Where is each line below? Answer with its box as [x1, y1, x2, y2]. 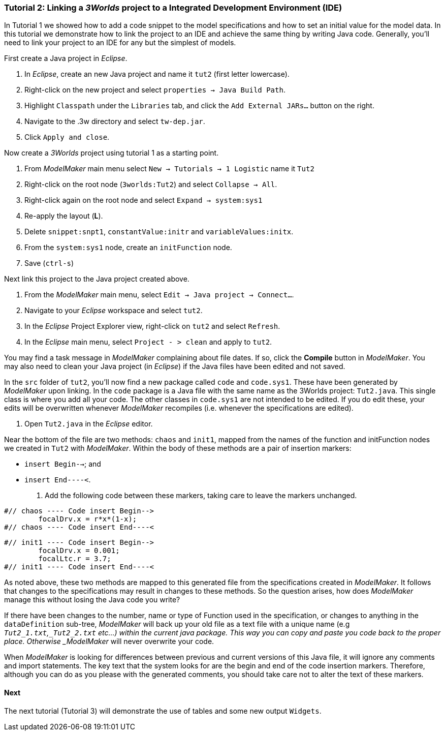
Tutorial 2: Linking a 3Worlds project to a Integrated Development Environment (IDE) [4, 3, 342, 13]
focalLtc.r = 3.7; [38, 555, 111, 563]
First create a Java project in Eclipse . [4, 54, 128, 63]
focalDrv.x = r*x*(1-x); [38, 515, 137, 524]
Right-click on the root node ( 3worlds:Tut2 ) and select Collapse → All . [24, 180, 277, 189]
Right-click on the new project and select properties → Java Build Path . [24, 85, 285, 95]
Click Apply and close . [24, 133, 110, 142]
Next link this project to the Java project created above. [4, 274, 189, 284]
